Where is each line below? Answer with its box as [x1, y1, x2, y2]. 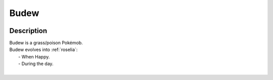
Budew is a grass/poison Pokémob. [9, 40, 83, 46]
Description [9, 26, 48, 35]
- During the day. [18, 60, 54, 67]
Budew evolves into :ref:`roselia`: [9, 46, 78, 52]
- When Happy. [18, 53, 50, 59]
